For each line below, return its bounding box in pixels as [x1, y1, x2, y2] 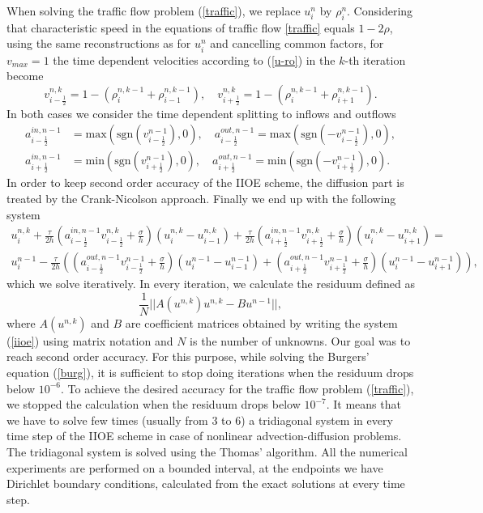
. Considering [347, 2, 413, 19]
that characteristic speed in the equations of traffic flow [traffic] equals [6, 19, 355, 36]
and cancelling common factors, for [210, 35, 384, 52]
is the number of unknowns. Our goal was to [190, 332, 411, 349]
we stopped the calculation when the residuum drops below [6, 396, 301, 413]
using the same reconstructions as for [6, 35, 191, 52]
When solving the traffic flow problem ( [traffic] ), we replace [6, 2, 301, 19]
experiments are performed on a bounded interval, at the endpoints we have [6, 459, 383, 476]
